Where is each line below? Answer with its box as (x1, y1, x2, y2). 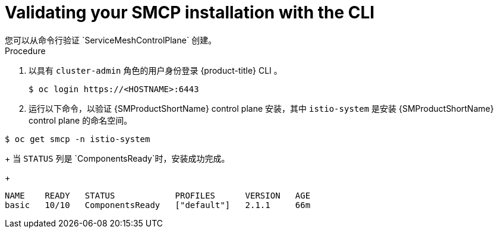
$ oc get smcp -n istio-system (5, 134, 150, 144)
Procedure (5, 45, 46, 56)
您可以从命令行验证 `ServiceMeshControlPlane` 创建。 (5, 34, 217, 45)
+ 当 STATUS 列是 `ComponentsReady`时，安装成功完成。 (5, 153, 230, 163)
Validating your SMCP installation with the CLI (5, 2, 375, 23)
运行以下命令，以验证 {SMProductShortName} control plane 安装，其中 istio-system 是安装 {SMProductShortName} (29, 103, 494, 114)
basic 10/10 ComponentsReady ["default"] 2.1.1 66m (5, 200, 311, 210)
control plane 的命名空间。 (29, 115, 133, 125)
